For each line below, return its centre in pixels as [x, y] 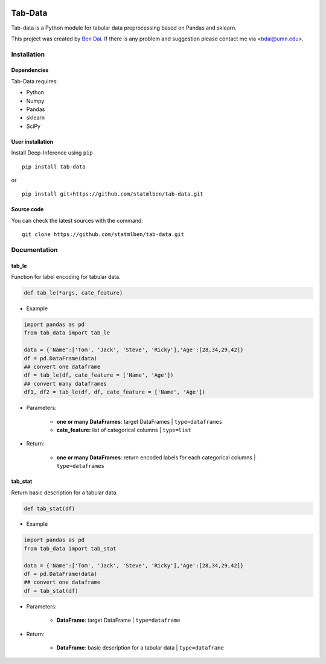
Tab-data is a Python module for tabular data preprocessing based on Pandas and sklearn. [124, 28]
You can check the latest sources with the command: [77, 220]
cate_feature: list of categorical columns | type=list [124, 430]
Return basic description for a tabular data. [64, 493]
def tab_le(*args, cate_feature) [73, 293]
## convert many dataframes [65, 384]
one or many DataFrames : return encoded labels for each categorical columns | [156, 457]
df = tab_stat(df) [51, 591]
